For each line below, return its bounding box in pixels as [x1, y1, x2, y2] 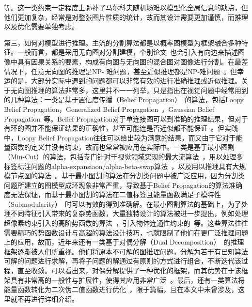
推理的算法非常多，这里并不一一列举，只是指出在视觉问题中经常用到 [31, 85, 248, 95]
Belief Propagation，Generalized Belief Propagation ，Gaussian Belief [4, 104, 214, 114]
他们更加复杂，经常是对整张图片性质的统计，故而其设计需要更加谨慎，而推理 [4, 12, 248, 22]
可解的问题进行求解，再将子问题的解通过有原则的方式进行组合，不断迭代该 [4, 256, 241, 266]
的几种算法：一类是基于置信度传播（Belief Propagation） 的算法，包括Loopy [4, 94, 244, 105]
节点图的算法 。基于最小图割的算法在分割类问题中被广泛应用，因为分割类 [10, 170, 245, 181]
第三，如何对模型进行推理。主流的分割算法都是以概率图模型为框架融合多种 [4, 37, 241, 47]
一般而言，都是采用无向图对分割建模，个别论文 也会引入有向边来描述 [17, 47, 238, 57]
